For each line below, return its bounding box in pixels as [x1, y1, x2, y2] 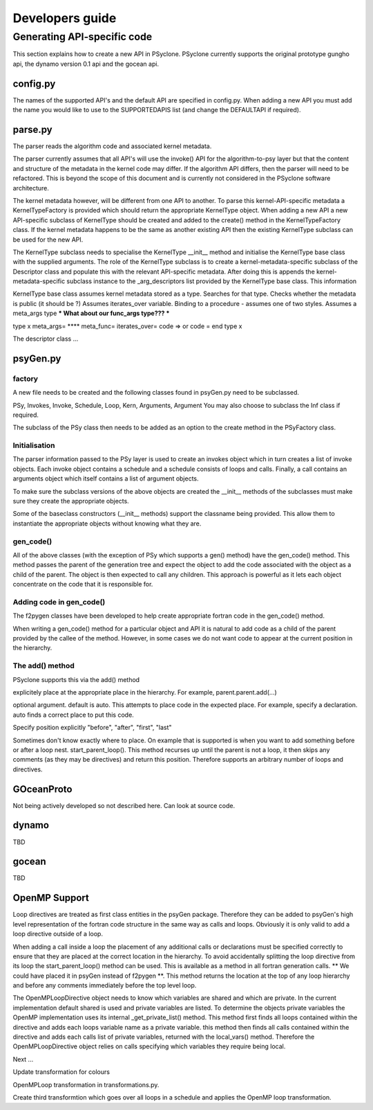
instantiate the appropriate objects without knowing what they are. [12, 519, 202, 528]
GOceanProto [12, 783, 73, 795]
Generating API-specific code [12, 30, 153, 43]
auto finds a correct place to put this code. [12, 710, 134, 719]
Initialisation [12, 440, 55, 450]
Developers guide [12, 10, 117, 26]
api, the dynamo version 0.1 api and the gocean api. [12, 60, 159, 68]
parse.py [12, 123, 52, 135]
